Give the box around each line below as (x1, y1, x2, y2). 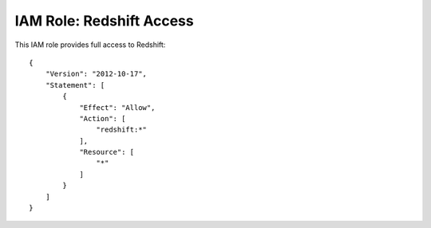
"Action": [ (79, 114, 126, 123)
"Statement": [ (45, 81, 105, 89)
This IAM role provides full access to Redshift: (14, 40, 166, 49)
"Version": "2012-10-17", (45, 69, 148, 79)
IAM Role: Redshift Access (14, 12, 195, 29)
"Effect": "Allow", (79, 103, 156, 112)
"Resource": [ (79, 147, 135, 157)
